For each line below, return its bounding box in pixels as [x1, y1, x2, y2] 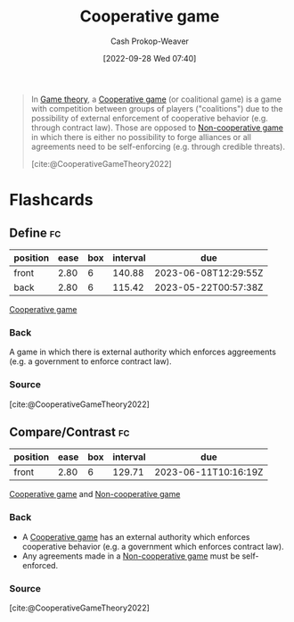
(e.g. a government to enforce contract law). [9, 356, 172, 367]
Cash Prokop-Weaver [110, 36, 190, 46]
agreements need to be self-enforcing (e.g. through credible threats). [30, 141, 285, 152]
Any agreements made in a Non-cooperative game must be [21, 551, 241, 561]
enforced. [21, 560, 59, 570]
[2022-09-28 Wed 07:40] [102, 53, 197, 63]
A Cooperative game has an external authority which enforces [21, 531, 250, 542]
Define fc [9, 225, 61, 240]
